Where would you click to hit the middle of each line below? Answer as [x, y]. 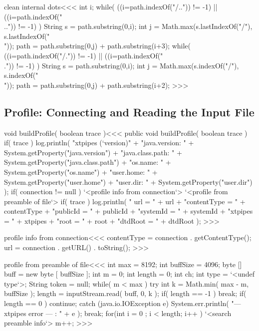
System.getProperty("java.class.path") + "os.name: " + [88, 162]
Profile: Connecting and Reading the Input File [129, 112]
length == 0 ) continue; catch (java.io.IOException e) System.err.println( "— [123, 303]
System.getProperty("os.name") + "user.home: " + [81, 171]
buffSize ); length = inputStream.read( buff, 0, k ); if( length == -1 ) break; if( [125, 293]
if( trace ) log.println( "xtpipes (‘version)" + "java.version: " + [99, 143]
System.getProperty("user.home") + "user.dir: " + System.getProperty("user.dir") [128, 181]
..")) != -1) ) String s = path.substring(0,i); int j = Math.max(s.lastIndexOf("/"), [128, 26]
